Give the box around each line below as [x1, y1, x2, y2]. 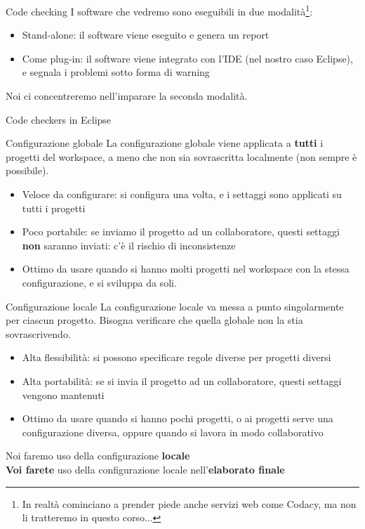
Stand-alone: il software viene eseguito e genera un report [22, 27, 270, 42]
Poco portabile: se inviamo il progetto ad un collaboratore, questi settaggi [22, 224, 340, 239]
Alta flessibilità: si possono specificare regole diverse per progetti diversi [22, 350, 331, 365]
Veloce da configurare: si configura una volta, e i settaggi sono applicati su [22, 187, 342, 201]
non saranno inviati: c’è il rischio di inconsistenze [22, 237, 236, 252]
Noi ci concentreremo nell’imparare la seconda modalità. [6, 89, 248, 103]
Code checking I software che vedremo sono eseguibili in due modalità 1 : [6, 2, 313, 18]
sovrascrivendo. [6, 326, 71, 341]
